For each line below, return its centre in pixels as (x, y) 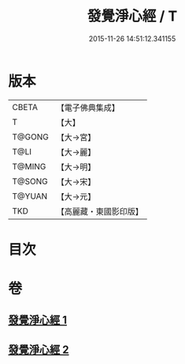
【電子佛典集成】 (88, 108)
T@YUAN (30, 196)
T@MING (29, 166)
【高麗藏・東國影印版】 (100, 211)
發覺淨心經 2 (39, 349)
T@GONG (30, 137)
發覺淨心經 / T (132, 16)
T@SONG (30, 181)
